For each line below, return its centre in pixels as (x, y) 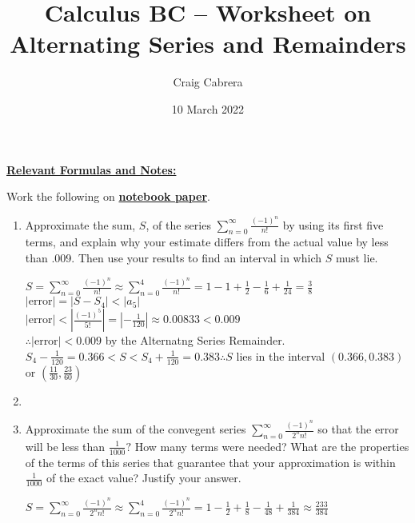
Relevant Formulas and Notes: (92, 169)
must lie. (357, 257)
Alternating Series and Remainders (208, 44)
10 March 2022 (208, 108)
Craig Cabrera (208, 82)
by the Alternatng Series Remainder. (195, 340)
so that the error (358, 429)
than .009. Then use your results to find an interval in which (173, 257)
